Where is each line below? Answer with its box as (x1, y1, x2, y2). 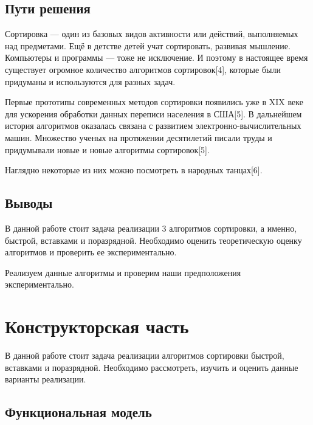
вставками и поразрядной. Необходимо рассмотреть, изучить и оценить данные (5, 361, 298, 373)
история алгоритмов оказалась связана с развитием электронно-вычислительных (5, 119, 301, 132)
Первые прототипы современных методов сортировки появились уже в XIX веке (5, 95, 303, 108)
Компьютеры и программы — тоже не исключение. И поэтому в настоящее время (5, 51, 308, 64)
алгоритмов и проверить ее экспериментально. (5, 246, 177, 258)
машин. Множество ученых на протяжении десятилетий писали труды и (5, 131, 272, 143)
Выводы (5, 193, 53, 212)
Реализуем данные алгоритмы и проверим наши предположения (5, 266, 241, 278)
